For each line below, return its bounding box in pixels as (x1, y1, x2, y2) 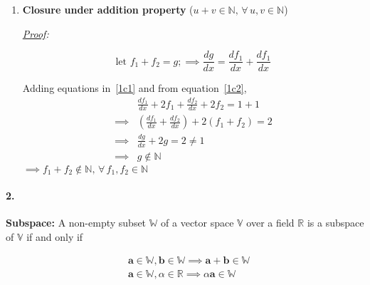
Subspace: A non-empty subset (6, 215, 147, 230)
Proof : (22, 26, 49, 41)
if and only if (26, 229, 83, 244)
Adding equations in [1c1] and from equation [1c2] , (22, 81, 247, 95)
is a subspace (307, 215, 364, 230)
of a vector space (161, 215, 234, 230)
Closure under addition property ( (22, 2, 194, 16)
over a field (246, 215, 295, 230)
